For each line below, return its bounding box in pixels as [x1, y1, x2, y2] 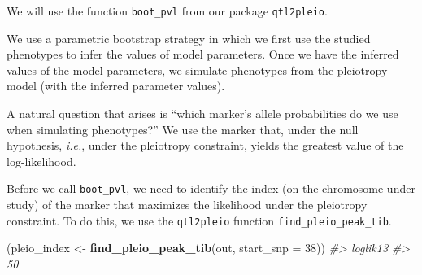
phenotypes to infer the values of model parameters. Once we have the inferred [7, 46, 399, 63]
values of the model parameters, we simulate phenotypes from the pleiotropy [7, 61, 388, 78]
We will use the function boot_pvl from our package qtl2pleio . [7, 2, 328, 19]
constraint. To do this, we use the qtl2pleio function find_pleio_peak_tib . [7, 212, 392, 229]
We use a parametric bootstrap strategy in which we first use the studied [7, 29, 371, 46]
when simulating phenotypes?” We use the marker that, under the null [7, 120, 359, 137]
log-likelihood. [7, 152, 76, 169]
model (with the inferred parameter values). [7, 77, 225, 94]
